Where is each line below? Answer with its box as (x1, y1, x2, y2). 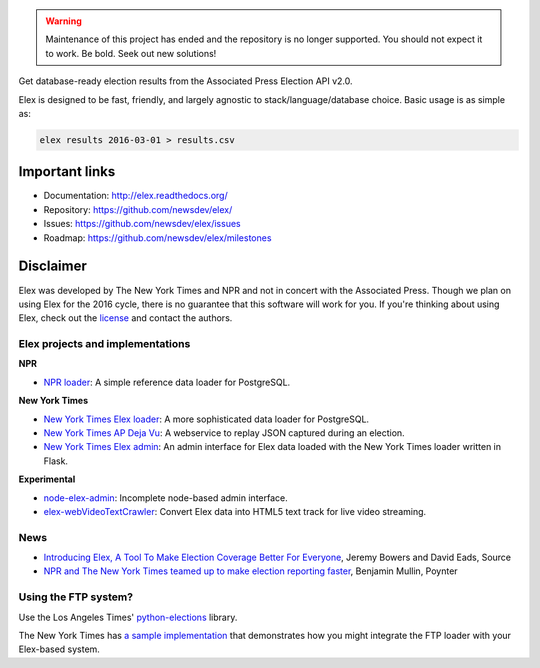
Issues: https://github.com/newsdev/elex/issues (43, 218, 241, 230)
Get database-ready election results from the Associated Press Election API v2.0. (18, 75, 354, 87)
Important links (18, 163, 116, 180)
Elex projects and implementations (18, 337, 191, 351)
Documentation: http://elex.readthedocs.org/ (43, 190, 229, 202)
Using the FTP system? (18, 590, 134, 604)
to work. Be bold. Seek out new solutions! (45, 47, 217, 59)
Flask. (43, 455, 69, 467)
